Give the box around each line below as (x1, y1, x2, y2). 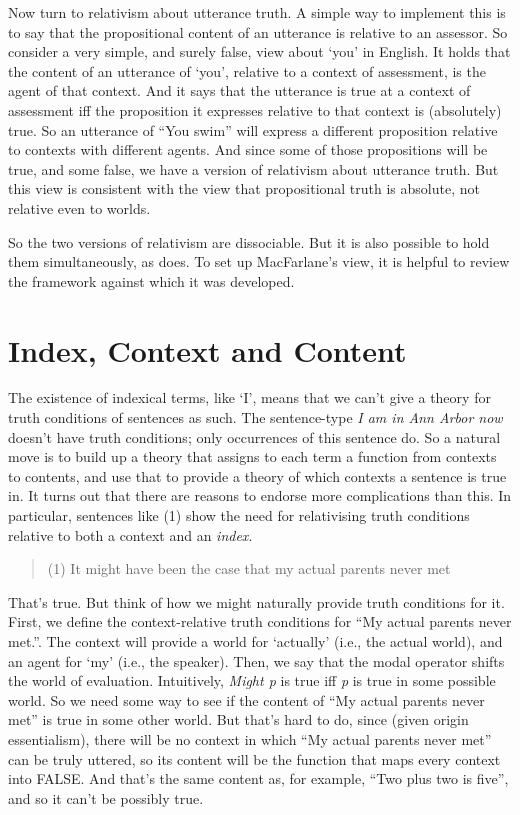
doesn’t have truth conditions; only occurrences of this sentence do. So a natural (8, 426, 501, 447)
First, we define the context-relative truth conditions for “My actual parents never (8, 611, 512, 632)
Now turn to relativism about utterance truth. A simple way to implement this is (8, 2, 506, 22)
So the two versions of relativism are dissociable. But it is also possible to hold (8, 231, 490, 252)
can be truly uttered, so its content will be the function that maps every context (8, 748, 501, 769)
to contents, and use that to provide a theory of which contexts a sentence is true (8, 465, 507, 486)
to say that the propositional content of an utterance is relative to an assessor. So (8, 21, 508, 42)
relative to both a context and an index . (8, 524, 253, 545)
